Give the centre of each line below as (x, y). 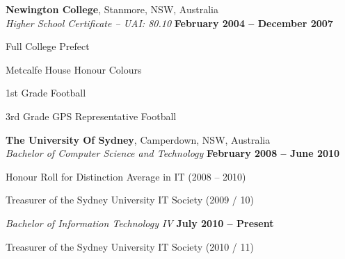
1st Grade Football (46, 93)
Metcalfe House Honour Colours (74, 69)
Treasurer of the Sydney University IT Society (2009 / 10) (130, 200)
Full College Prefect (48, 46)
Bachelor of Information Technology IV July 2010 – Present (140, 223)
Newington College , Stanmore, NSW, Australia (112, 9)
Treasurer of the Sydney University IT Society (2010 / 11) (130, 246)
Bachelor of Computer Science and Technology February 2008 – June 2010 (173, 153)
